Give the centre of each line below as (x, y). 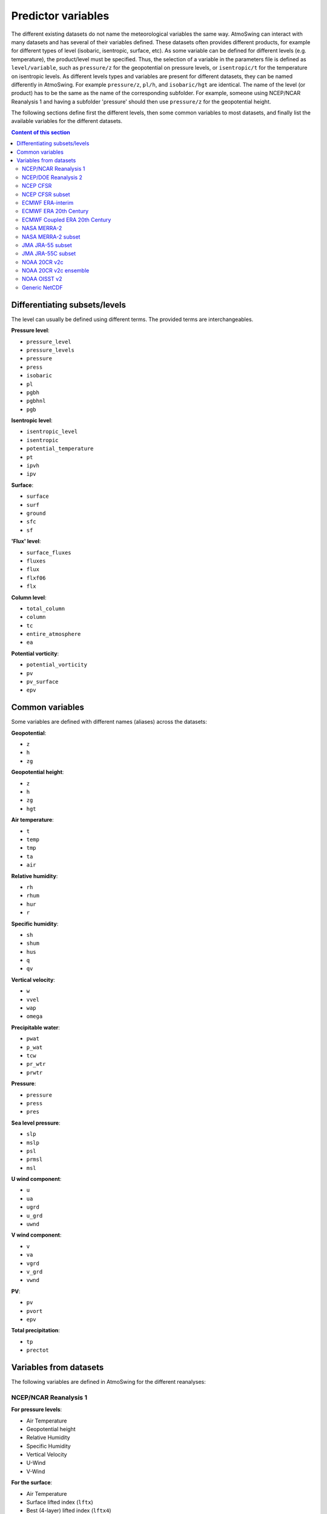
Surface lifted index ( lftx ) (60, 1502)
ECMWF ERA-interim (48, 202)
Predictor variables (60, 16)
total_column (46, 608)
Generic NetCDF (42, 287)
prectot (38, 1350)
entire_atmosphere (54, 634)
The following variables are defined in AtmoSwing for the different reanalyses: (108, 1382)
